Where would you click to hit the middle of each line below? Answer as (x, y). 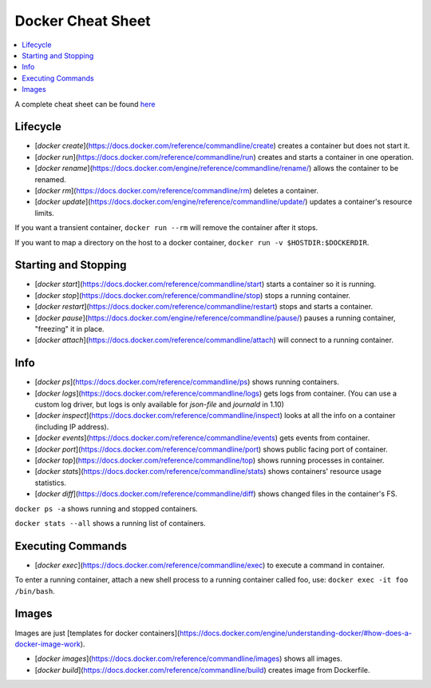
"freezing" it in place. (69, 329)
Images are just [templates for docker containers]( (97, 633)
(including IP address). (72, 427)
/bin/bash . (35, 591)
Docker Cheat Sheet (83, 21)
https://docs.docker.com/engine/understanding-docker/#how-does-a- (296, 633)
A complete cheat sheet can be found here (85, 104)
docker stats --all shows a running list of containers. (111, 523)
